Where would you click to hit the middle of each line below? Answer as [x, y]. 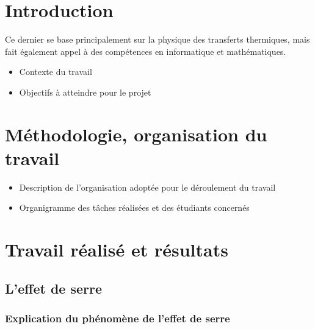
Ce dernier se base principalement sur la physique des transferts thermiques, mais [157, 39]
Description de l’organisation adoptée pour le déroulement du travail [147, 187]
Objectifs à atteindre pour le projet [85, 92]
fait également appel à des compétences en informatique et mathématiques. [146, 51]
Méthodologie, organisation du [136, 134]
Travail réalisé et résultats [117, 249]
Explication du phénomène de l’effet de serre [118, 318]
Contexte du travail [56, 72]
